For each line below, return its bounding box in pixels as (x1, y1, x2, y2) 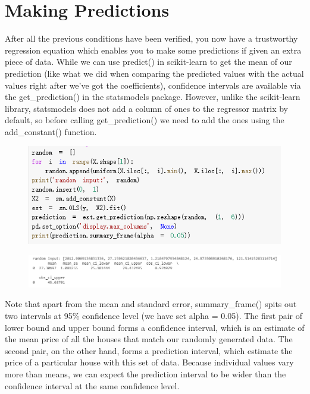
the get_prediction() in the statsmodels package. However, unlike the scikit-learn (5, 90, 300, 103)
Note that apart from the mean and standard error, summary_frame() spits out (5, 298, 297, 310)
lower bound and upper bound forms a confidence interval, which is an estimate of (5, 321, 305, 333)
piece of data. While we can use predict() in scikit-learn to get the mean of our (5, 55, 292, 68)
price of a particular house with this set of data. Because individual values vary (5, 356, 294, 368)
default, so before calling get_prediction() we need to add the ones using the (5, 114, 284, 126)
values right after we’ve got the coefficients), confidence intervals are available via (5, 79, 301, 91)
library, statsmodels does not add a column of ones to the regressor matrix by (5, 102, 288, 114)
